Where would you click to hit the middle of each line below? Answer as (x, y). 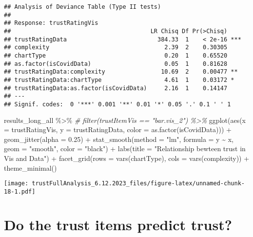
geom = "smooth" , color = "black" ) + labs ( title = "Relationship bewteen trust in (125, 148)
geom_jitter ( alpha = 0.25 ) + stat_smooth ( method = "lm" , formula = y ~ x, (119, 139)
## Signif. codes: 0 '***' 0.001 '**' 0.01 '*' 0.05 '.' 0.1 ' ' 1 (117, 104)
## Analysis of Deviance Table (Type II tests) (83, 7)
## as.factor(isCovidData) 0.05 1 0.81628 (116, 64)
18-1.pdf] (20, 191)
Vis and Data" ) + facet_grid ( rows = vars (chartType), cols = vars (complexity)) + (127, 158)
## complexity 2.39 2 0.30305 (116, 48)
